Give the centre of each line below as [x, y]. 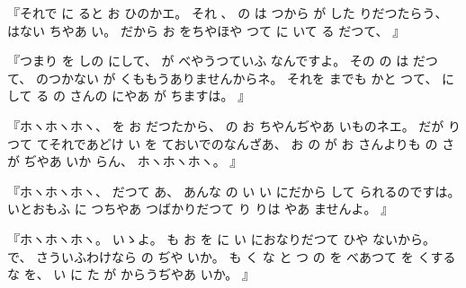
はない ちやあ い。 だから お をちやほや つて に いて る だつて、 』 [206, 30]
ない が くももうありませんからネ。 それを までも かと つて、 [255, 78]
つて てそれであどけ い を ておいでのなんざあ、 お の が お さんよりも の [223, 143]
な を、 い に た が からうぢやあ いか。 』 [131, 274]
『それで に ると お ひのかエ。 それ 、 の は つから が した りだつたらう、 [228, 13]
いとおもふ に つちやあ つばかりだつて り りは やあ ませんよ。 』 [201, 209]
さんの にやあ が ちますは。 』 [160, 96]
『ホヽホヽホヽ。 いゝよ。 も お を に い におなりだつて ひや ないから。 [221, 238]
